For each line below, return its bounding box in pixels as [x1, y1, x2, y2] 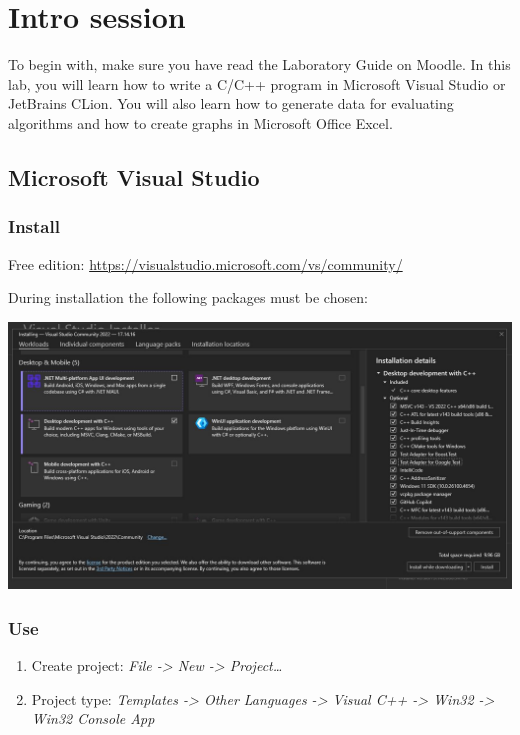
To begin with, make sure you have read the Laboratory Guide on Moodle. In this [8, 54, 511, 75]
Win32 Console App [31, 708, 155, 729]
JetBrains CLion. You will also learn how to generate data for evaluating [8, 93, 454, 114]
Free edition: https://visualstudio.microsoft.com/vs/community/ [8, 253, 403, 274]
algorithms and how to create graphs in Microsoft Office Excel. [8, 112, 393, 133]
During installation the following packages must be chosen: [8, 287, 368, 308]
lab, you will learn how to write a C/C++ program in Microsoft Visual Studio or [8, 73, 506, 94]
